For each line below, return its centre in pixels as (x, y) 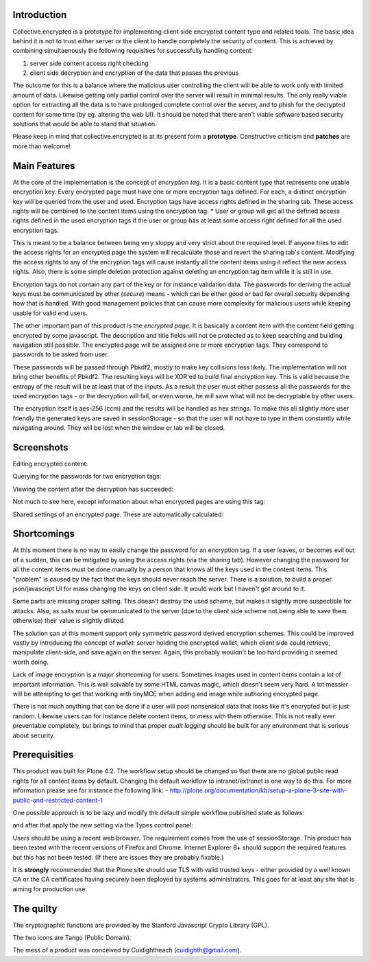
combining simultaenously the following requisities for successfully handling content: (133, 51)
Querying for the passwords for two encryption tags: (87, 477)
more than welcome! (42, 146)
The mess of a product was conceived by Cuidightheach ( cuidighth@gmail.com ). (127, 950)
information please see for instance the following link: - (90, 790)
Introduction (40, 15)
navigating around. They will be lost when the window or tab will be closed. (119, 428)
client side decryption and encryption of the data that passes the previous (134, 73)
